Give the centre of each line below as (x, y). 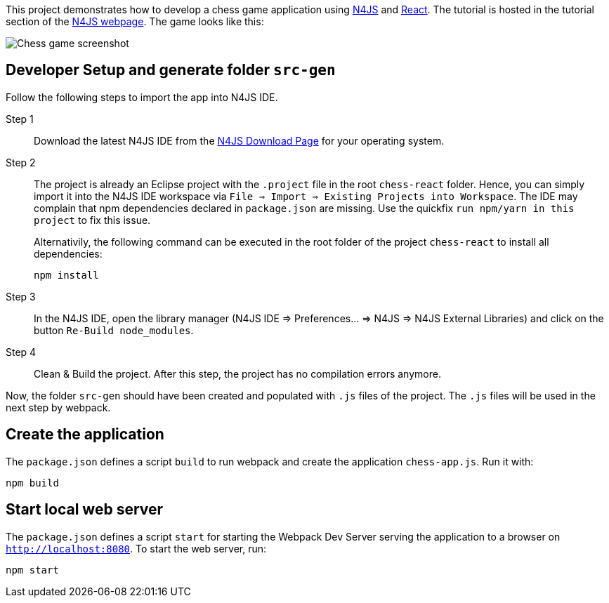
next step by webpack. (58, 407)
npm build (32, 483)
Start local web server (85, 510)
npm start (32, 570)
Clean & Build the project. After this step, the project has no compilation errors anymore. (237, 373)
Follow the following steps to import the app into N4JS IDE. (142, 97)
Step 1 (20, 119)
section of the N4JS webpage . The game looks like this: (135, 21)
